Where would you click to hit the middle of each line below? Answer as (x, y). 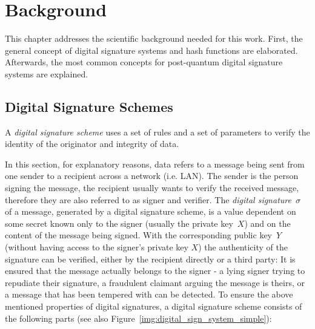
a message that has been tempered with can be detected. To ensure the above (149, 294)
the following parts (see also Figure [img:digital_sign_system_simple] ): (138, 318)
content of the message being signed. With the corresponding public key (138, 235)
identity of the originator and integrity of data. (92, 144)
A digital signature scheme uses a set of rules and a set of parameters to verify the (157, 132)
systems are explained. (47, 73)
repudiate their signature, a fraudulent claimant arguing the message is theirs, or (155, 282)
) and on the (267, 223)
